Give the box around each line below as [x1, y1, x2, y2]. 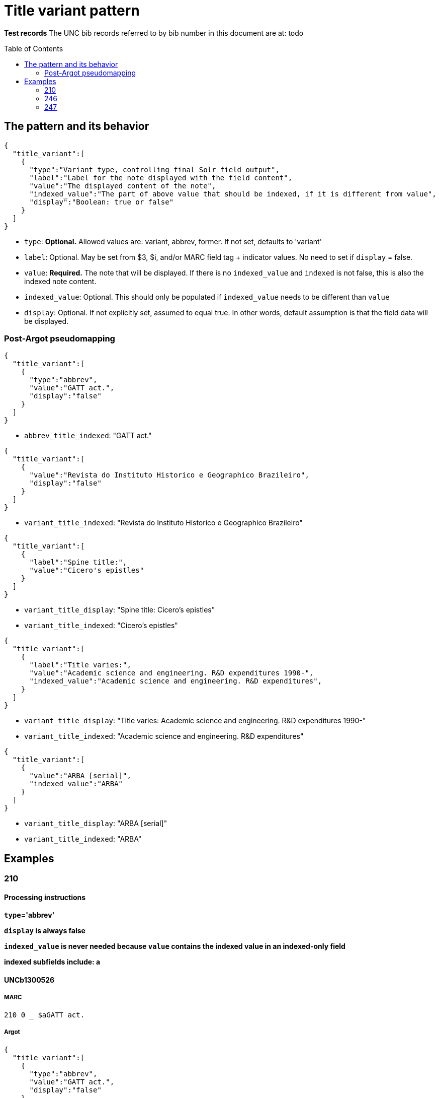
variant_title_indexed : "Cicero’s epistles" [24, 621, 178, 630]
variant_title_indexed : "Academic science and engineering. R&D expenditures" [24, 732, 304, 741]
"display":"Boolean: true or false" [29, 197, 174, 206]
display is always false [4, 926, 85, 935]
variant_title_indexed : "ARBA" [24, 835, 142, 844]
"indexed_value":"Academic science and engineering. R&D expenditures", [29, 677, 322, 685]
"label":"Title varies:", [29, 661, 131, 669]
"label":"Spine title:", [29, 558, 127, 567]
